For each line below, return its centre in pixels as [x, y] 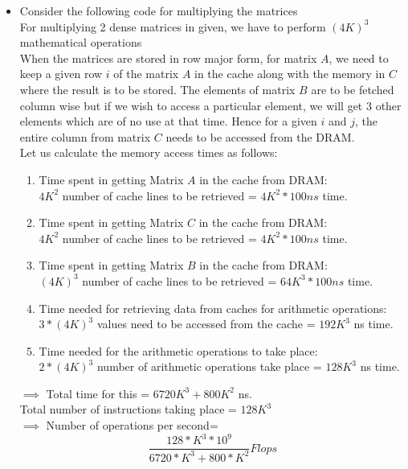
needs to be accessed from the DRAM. [260, 136]
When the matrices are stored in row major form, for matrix [168, 58]
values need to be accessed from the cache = [206, 324]
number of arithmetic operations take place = [209, 366]
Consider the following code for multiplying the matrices [159, 10]
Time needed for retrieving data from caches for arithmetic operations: [213, 308]
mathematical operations [81, 42]
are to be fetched [353, 89]
